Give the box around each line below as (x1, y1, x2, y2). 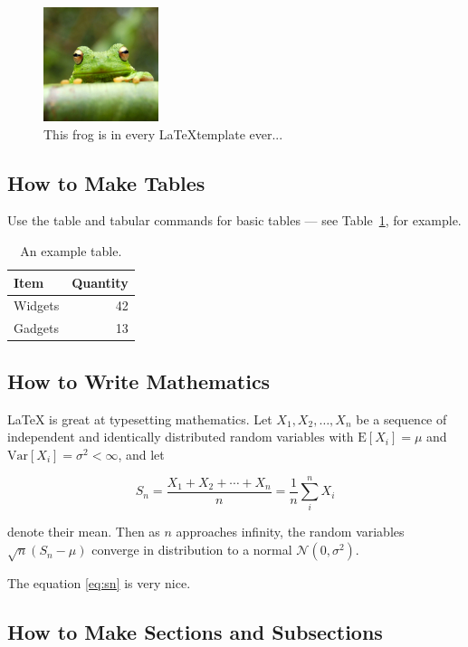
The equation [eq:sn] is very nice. (7, 573, 191, 592)
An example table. (20, 241, 122, 260)
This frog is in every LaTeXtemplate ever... (43, 124, 283, 143)
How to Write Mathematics (7, 366, 271, 395)
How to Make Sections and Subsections (7, 617, 383, 645)
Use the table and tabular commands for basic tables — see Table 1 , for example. (7, 211, 462, 230)
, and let (118, 444, 165, 463)
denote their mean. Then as (7, 522, 160, 541)
